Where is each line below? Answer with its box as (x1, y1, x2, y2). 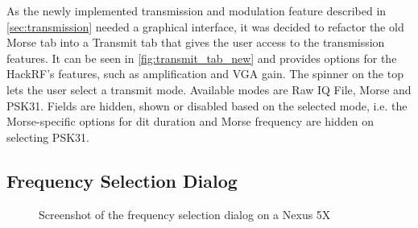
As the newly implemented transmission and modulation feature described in (6, 2, 387, 19)
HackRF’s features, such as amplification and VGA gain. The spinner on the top (6, 65, 404, 82)
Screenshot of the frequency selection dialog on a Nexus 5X (39, 205, 331, 222)
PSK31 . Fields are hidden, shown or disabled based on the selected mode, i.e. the (6, 97, 408, 114)
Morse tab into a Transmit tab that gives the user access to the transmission (6, 34, 385, 51)
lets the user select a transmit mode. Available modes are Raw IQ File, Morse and (6, 81, 412, 97)
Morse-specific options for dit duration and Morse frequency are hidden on (6, 113, 374, 130)
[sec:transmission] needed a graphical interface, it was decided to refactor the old (6, 18, 404, 35)
